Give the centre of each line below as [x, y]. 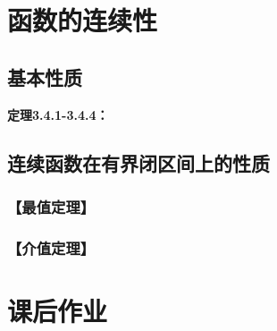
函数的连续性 [83, 20]
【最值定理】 [51, 206]
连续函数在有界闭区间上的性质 [138, 162]
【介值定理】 [51, 247]
